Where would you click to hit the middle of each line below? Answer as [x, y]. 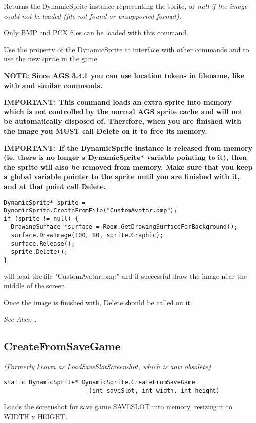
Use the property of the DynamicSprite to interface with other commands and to [127, 49]
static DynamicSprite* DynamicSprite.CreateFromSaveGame [100, 382]
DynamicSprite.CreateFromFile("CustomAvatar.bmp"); [91, 211]
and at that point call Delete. [55, 186]
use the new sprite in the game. [52, 59]
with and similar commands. [53, 85]
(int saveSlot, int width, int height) [154, 391]
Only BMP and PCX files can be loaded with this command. [96, 32]
